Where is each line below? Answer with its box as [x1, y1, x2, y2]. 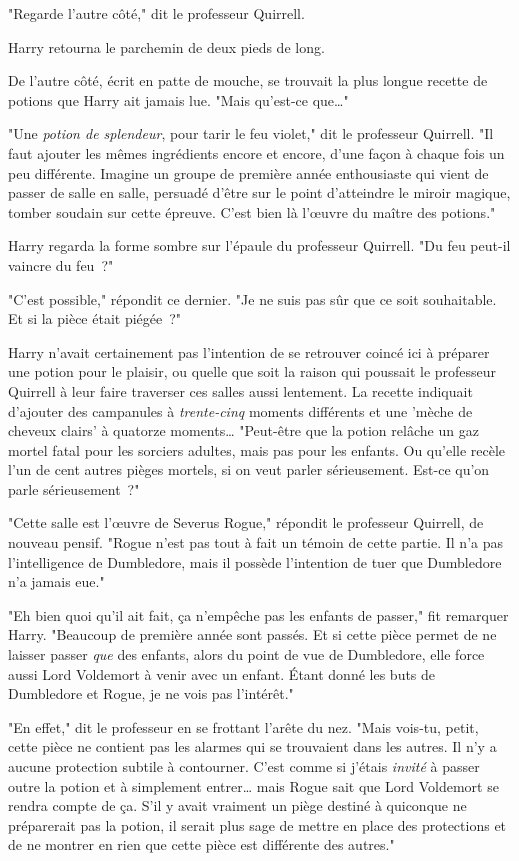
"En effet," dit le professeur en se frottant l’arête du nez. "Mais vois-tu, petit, [8, 716, 479, 737]
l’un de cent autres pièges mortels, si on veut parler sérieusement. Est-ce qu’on [8, 459, 490, 480]
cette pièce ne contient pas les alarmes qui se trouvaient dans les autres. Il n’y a [8, 736, 497, 757]
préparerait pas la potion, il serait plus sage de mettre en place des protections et [8, 814, 507, 835]
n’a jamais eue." [8, 571, 105, 592]
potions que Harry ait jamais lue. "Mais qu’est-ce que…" [8, 89, 349, 110]
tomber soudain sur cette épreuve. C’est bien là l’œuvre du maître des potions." [8, 201, 496, 222]
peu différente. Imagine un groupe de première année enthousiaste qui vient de [8, 162, 489, 183]
